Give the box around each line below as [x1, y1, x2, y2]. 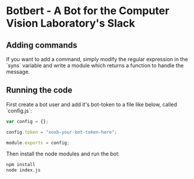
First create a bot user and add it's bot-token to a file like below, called [6, 101, 177, 108]
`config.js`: [6, 107, 32, 114]
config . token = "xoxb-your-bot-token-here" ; [6, 129, 117, 135]
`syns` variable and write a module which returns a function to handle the [6, 62, 184, 69]
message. [6, 68, 30, 75]
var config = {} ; [6, 118, 49, 124]
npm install [6, 162, 35, 168]
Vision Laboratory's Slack [6, 16, 136, 30]
